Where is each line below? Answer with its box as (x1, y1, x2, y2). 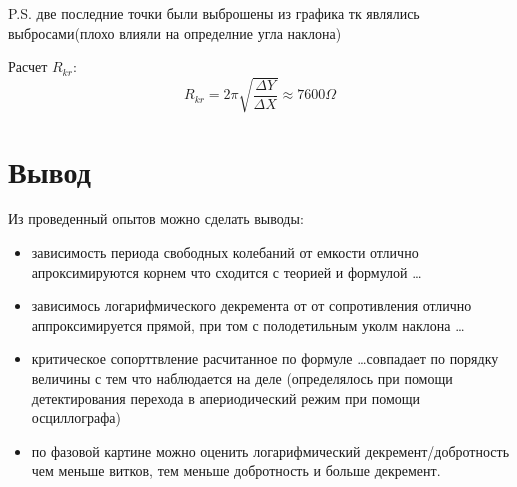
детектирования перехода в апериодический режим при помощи (31, 387, 421, 408)
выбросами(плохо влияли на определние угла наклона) (8, 22, 342, 43)
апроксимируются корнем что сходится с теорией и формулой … (31, 261, 422, 282)
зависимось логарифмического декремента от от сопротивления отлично (31, 295, 472, 316)
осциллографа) (31, 407, 122, 428)
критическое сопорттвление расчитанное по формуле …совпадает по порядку (31, 348, 499, 369)
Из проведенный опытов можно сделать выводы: (8, 208, 304, 229)
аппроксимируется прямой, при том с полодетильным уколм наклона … (31, 314, 465, 335)
